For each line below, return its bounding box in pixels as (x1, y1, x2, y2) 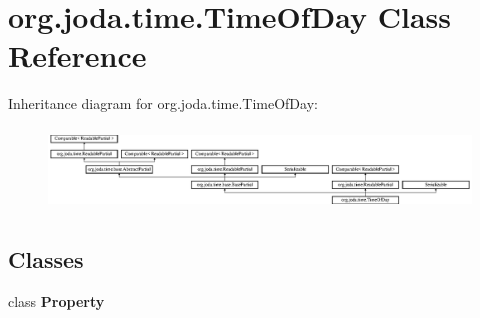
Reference (8, 35, 147, 76)
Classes (8, 244, 84, 275)
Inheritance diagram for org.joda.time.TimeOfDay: (8, 93, 318, 114)
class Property (8, 291, 105, 312)
